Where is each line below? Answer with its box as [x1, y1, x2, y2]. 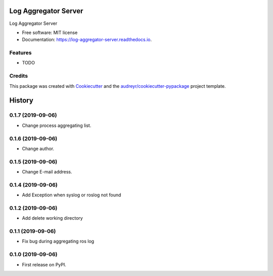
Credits [9, 73, 28, 80]
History [9, 96, 34, 105]
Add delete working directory [22, 215, 83, 221]
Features [9, 49, 32, 56]
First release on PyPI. [22, 261, 67, 267]
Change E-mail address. [22, 169, 73, 175]
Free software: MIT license [22, 29, 78, 36]
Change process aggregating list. [22, 122, 92, 128]
